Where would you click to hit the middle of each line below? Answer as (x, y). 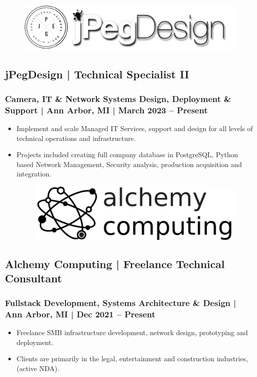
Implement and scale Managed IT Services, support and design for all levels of (135, 128)
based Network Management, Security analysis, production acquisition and (129, 164)
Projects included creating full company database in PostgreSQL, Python (127, 154)
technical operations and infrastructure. (76, 138)
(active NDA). (38, 368)
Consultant (33, 278)
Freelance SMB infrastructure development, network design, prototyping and (132, 332)
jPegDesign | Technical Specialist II (97, 74)
